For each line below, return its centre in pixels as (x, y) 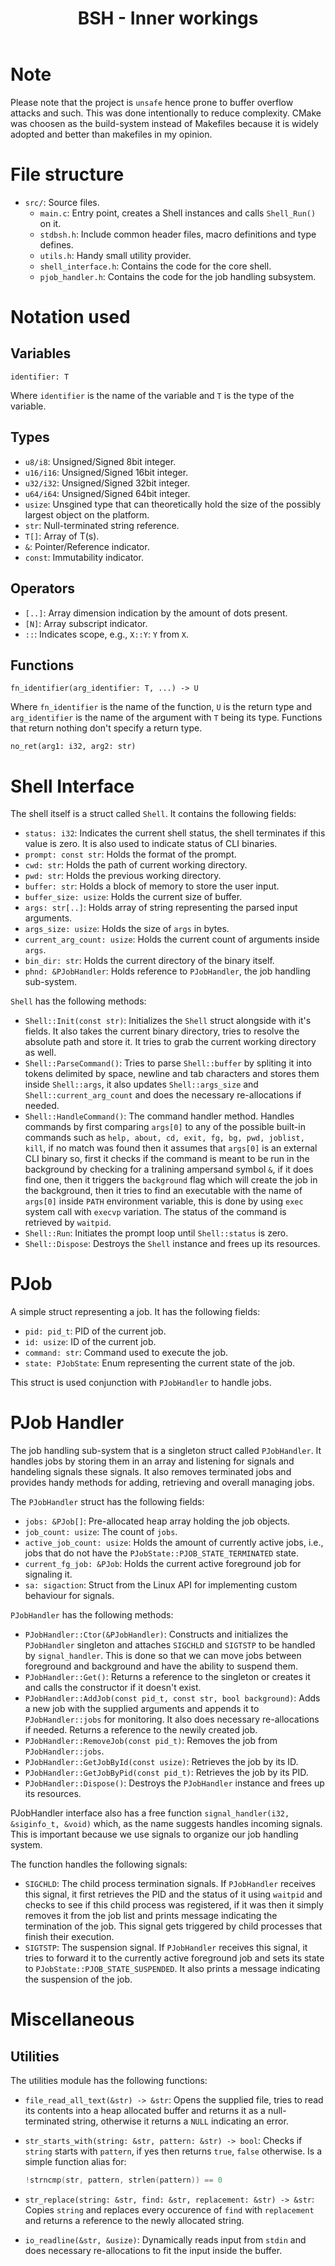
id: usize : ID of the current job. (90, 1342)
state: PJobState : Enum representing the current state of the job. (160, 1363)
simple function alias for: (75, 2162)
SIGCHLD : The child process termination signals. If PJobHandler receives (170, 1884)
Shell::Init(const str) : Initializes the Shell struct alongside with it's (168, 1021)
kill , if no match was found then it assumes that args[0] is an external (171, 1148)
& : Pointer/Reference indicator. (87, 546)
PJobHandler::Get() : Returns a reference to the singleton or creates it (167, 1677)
